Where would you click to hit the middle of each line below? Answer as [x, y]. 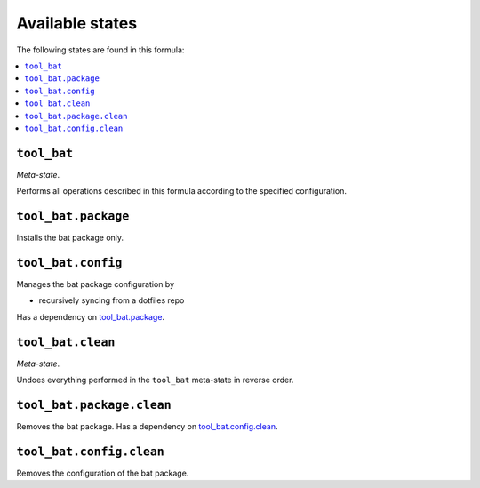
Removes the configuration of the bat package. [103, 473]
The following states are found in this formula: [100, 50]
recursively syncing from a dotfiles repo [112, 300]
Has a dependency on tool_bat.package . [90, 316]
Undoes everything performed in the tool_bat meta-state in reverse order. [155, 380]
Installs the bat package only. [70, 238]
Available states [77, 23]
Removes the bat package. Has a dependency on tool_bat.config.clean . [147, 426]
